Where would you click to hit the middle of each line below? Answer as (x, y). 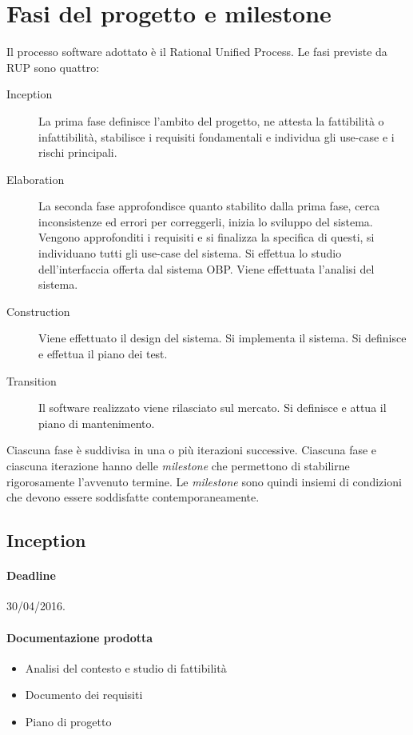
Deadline (31, 575)
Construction (38, 311)
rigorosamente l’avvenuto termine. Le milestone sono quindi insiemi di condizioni (204, 481)
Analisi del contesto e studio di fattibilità (126, 667)
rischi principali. (78, 152)
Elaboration (36, 179)
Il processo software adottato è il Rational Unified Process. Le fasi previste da (197, 52)
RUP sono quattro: (53, 67)
